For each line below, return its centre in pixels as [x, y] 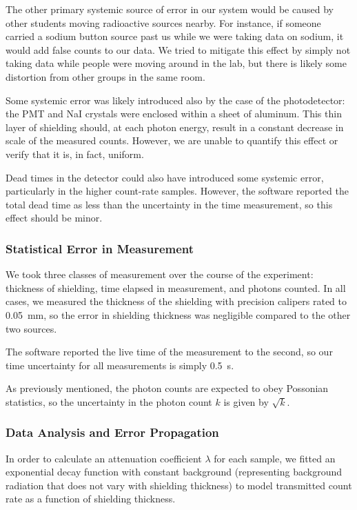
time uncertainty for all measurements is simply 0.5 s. [120, 365]
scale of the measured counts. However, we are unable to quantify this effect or [172, 140]
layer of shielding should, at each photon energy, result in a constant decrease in [175, 127]
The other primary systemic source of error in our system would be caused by [170, 9]
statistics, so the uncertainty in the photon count [109, 401]
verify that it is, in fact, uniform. [75, 154]
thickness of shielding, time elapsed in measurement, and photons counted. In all [176, 287]
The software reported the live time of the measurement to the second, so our [169, 352]
